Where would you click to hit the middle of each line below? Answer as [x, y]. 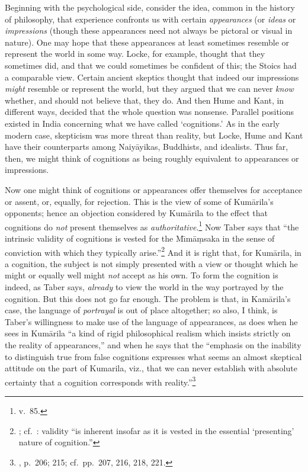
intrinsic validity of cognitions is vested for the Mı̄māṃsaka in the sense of [140, 238]
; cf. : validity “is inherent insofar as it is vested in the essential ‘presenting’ [156, 430]
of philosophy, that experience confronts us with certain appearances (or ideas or [150, 19]
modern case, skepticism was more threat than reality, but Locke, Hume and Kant [154, 135]
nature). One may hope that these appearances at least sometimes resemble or [147, 42]
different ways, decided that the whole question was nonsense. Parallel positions [150, 112]
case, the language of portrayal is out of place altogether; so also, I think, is [141, 310]
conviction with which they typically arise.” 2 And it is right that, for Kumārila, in [153, 251]
